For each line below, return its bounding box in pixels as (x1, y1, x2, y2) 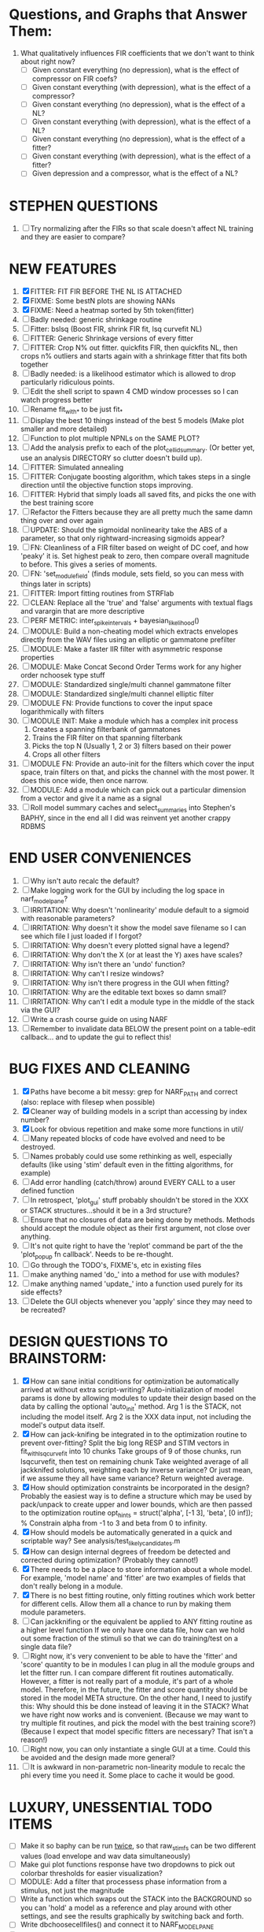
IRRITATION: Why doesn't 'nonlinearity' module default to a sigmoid (30, 905, 250, 915)
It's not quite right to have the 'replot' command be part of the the (30, 1241, 244, 1250)
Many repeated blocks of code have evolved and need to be (30, 1133, 225, 1143)
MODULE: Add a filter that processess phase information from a (20, 1877, 227, 1886)
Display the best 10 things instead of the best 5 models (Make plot (30, 416, 244, 425)
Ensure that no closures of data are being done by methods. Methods (30, 1215, 255, 1224)
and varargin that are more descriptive (20, 606, 145, 615)
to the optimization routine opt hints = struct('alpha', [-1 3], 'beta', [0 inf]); (20, 1507, 254, 1519)
